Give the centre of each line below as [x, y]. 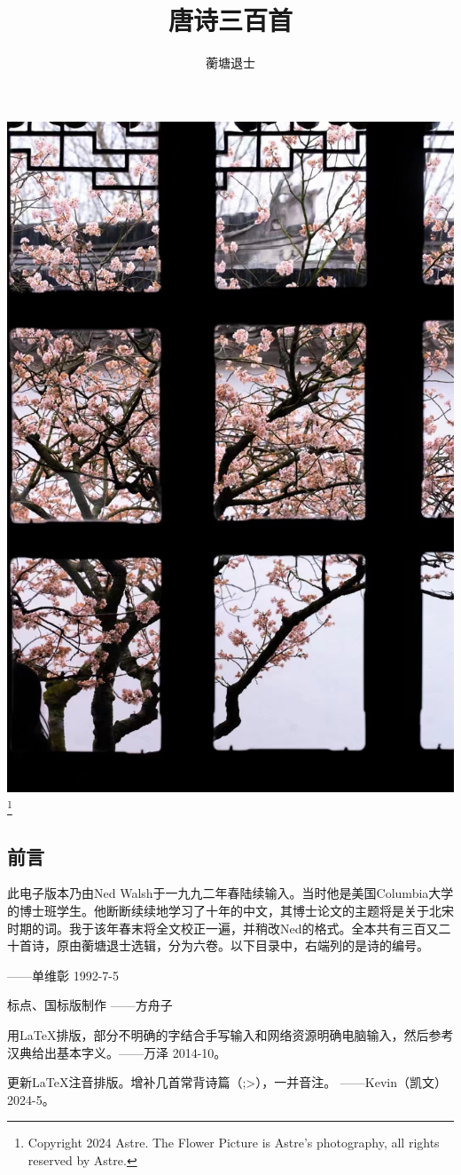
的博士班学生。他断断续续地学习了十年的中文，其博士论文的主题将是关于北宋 [230, 910]
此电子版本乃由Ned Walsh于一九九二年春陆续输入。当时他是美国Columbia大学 [230, 893]
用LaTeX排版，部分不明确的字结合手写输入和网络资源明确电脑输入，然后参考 [230, 1034]
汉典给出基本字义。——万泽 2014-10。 [117, 1052]
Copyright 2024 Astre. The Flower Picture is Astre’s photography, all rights [234, 1143]
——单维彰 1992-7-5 [63, 975]
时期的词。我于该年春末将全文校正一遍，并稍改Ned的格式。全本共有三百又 [223, 928]
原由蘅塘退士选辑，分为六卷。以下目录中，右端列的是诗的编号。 [242, 945]
